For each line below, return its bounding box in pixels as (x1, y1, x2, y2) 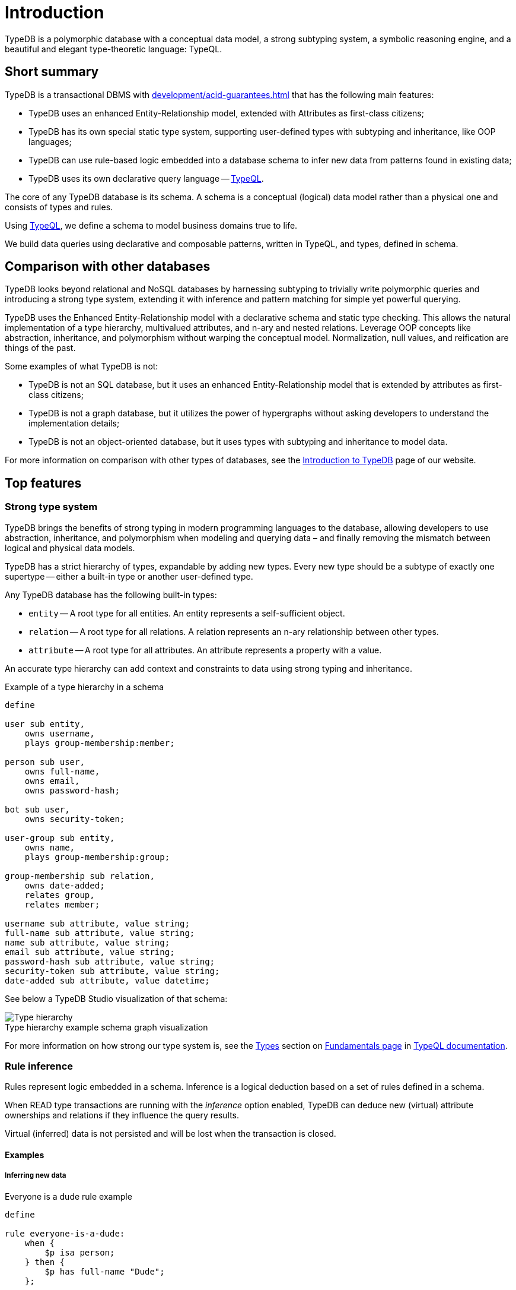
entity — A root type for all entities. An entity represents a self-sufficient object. (28, 608, 345, 618)
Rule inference (5, 1060, 74, 1073)
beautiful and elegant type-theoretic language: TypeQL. (5, 43, 222, 54)
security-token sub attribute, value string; (5, 966, 220, 976)
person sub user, (5, 757, 85, 767)
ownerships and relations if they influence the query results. (5, 1110, 240, 1121)
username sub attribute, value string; (5, 918, 190, 928)
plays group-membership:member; (24, 738, 175, 748)
